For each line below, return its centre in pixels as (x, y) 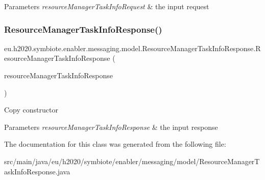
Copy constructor (31, 110)
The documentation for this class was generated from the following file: (115, 144)
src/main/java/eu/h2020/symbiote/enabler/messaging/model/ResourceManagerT (132, 161)
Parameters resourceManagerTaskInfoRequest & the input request (107, 6)
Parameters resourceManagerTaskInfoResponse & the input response (111, 127)
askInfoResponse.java (37, 171)
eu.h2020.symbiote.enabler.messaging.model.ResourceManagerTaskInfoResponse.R (132, 48)
